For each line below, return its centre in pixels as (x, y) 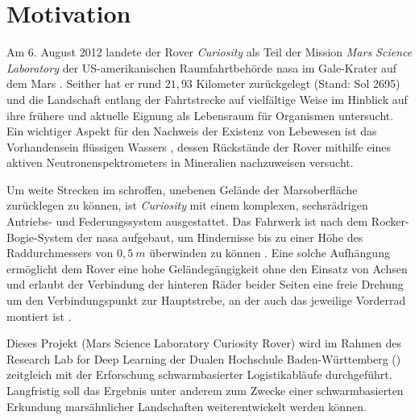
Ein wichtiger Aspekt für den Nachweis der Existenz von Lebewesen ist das (192, 131)
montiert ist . (39, 316)
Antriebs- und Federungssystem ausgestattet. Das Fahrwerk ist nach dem (187, 221)
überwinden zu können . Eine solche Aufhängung (270, 253)
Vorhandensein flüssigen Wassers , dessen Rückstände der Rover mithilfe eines (199, 146)
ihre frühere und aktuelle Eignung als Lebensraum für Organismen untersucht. (200, 115)
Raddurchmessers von (60, 253)
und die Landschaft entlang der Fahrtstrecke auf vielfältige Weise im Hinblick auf (207, 99)
